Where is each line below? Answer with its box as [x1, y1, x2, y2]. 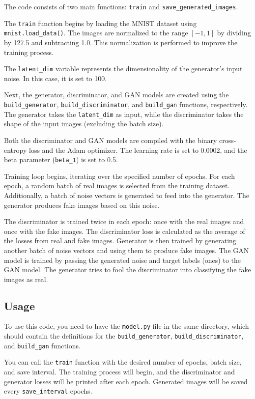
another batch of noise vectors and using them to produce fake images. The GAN [4, 245, 249, 255]
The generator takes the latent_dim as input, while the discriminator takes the [4, 109, 244, 119]
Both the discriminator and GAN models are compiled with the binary [4, 135, 217, 145]
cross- [219, 135, 236, 145]
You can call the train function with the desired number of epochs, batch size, [4, 357, 242, 367]
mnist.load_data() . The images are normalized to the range [4, 28, 188, 38]
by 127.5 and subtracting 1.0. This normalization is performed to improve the [4, 37, 238, 47]
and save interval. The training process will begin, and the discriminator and [4, 367, 235, 377]
